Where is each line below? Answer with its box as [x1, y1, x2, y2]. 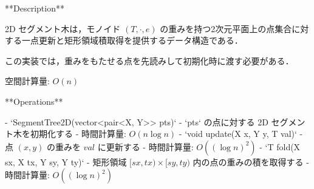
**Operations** [5, 94, 63, 107]
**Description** [5, 2, 64, 14]
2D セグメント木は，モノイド [5, 22, 121, 35]
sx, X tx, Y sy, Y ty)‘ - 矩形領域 [5, 155, 127, 168]
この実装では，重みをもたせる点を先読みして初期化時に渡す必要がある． [5, 54, 294, 67]
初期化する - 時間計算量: [30, 127, 126, 140]
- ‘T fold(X [259, 140, 301, 153]
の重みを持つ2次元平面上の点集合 [160, 22, 292, 35]
